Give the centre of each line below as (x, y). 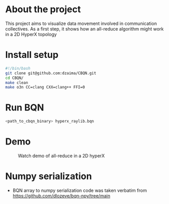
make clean (17, 82)
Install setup (32, 55)
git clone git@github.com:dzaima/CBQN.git (51, 73)
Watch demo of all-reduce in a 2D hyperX (61, 156)
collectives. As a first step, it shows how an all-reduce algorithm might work (84, 28)
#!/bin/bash (18, 68)
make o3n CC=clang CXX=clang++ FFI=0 (45, 88)
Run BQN (25, 108)
